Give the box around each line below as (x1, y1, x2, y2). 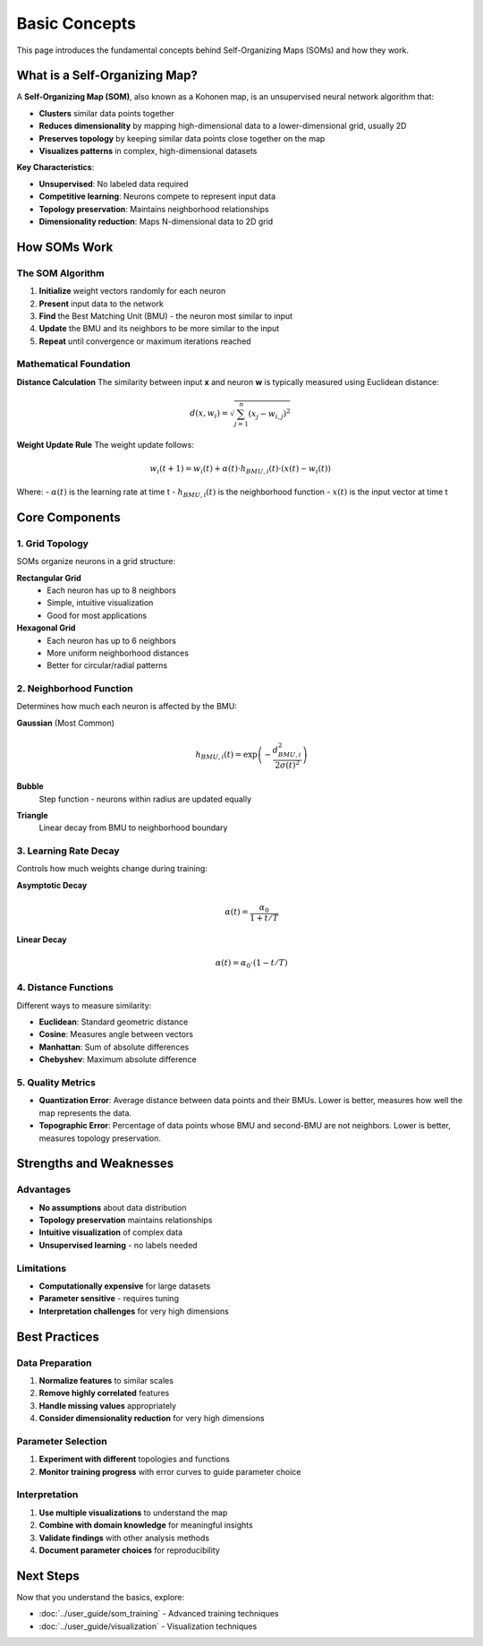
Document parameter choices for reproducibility (38, 1545, 221, 1556)
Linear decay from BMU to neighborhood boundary (38, 822, 228, 833)
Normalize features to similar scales (38, 1375, 174, 1385)
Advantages (16, 1183, 72, 1196)
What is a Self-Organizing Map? (16, 68, 199, 83)
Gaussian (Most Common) (16, 717, 115, 728)
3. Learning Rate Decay (16, 844, 120, 857)
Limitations (16, 1262, 67, 1274)
